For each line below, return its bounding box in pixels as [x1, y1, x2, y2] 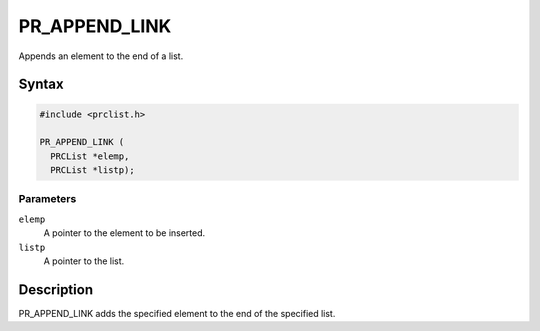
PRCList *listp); [50, 165, 135, 176]
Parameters [18, 192, 77, 206]
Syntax [18, 76, 64, 93]
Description [18, 281, 94, 298]
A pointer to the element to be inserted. [43, 227, 206, 239]
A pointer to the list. [43, 255, 125, 267]
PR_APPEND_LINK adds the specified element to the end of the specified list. [18, 307, 336, 319]
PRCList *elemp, [50, 150, 130, 162]
